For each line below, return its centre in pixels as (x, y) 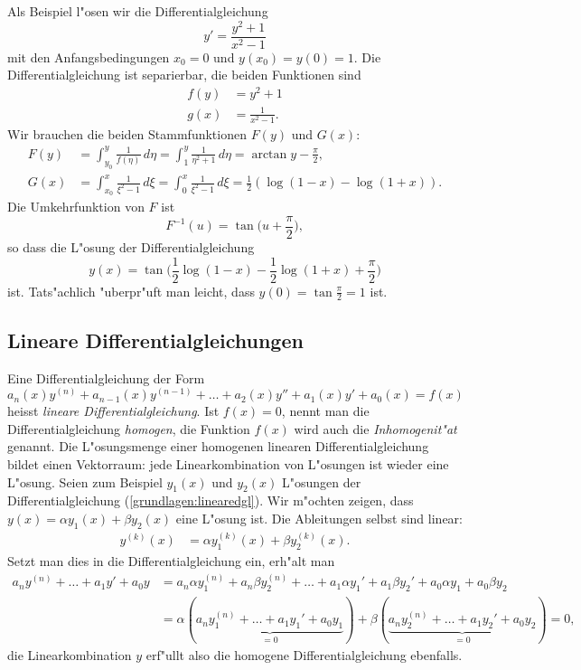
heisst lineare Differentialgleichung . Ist (113, 411)
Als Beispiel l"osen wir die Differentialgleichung (138, 11)
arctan (269, 154)
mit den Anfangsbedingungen (89, 57)
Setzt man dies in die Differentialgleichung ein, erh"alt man (171, 561)
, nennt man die (325, 411)
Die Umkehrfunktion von (76, 207)
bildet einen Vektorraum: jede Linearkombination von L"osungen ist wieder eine (228, 464)
